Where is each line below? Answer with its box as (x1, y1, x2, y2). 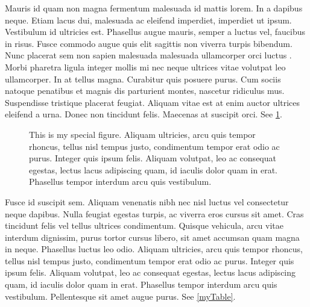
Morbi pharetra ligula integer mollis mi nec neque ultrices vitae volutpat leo (5, 60, 286, 73)
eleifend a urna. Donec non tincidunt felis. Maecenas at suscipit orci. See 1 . (5, 108, 282, 120)
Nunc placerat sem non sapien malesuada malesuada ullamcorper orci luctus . (5, 49, 292, 61)
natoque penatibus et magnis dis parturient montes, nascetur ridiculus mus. (5, 84, 285, 97)
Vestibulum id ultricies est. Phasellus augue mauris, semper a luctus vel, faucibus (5, 25, 306, 38)
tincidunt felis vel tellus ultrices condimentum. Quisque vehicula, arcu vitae (5, 219, 284, 232)
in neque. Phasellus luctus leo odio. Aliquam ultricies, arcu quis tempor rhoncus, (5, 243, 303, 255)
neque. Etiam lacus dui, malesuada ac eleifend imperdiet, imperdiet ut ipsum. (5, 13, 292, 26)
